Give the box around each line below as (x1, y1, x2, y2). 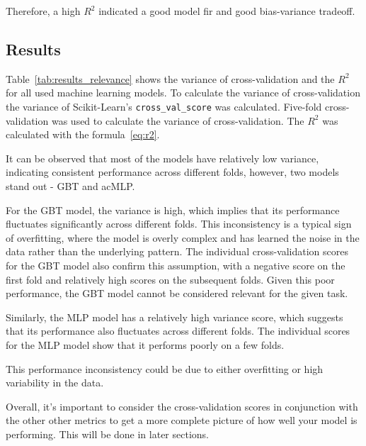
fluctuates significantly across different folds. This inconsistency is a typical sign (6, 216, 352, 231)
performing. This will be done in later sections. (6, 426, 209, 441)
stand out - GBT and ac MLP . (6, 179, 135, 194)
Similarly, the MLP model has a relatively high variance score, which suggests (6, 309, 343, 324)
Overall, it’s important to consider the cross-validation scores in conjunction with (6, 398, 358, 413)
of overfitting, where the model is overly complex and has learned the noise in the (6, 230, 360, 245)
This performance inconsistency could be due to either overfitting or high (6, 361, 324, 376)
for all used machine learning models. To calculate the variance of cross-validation (6, 85, 360, 100)
